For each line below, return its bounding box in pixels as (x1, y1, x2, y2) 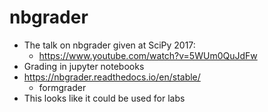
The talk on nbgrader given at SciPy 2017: (23, 39, 196, 51)
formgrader (38, 81, 87, 93)
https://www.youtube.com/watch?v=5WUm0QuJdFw (38, 49, 258, 61)
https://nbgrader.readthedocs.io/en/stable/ (23, 71, 201, 83)
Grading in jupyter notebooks (23, 60, 145, 72)
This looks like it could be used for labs (23, 92, 186, 104)
